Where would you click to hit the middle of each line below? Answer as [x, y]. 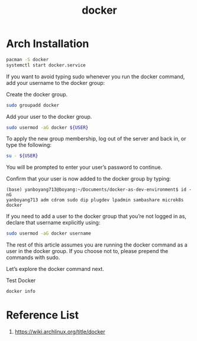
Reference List [42, 315]
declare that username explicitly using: [53, 223]
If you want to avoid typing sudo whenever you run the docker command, [96, 76]
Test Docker [21, 280]
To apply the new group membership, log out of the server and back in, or [96, 139]
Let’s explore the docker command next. [55, 269]
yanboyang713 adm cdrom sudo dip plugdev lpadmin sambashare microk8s [95, 200]
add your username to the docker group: [56, 83]
